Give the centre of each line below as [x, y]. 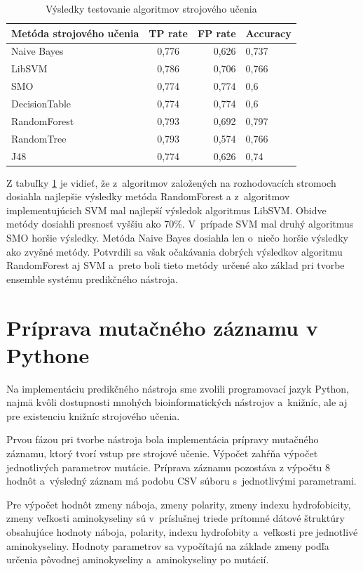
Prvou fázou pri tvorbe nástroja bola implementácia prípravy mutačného [163, 439]
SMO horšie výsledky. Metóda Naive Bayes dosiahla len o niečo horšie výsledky [178, 237]
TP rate [168, 33]
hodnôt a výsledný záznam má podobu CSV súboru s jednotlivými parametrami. [181, 481]
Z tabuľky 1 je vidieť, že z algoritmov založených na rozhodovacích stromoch [171, 182]
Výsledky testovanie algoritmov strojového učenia [151, 8]
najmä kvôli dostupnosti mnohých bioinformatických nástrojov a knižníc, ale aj [177, 402]
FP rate [217, 33]
